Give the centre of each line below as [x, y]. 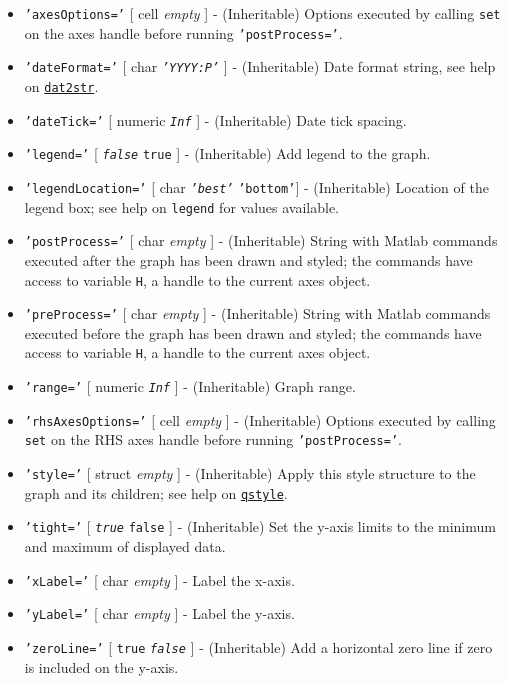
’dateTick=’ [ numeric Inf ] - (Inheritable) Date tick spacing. [215, 119]
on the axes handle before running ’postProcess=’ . [183, 32]
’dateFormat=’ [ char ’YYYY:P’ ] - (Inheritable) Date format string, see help [260, 66]
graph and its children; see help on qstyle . [156, 492]
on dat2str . [61, 85]
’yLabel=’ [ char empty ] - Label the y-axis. [159, 613]
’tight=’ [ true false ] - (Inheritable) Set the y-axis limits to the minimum [260, 526]
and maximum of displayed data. [125, 546]
